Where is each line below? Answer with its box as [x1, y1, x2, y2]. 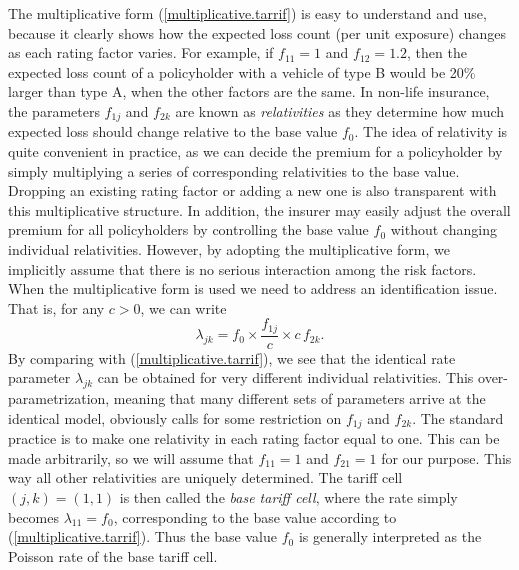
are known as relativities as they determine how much [175, 100, 505, 121]
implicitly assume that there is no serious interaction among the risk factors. [8, 258, 477, 279]
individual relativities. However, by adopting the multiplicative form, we [8, 238, 451, 259]
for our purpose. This [381, 447, 512, 468]
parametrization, [8, 388, 110, 409]
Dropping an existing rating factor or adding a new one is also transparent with [8, 180, 497, 201]
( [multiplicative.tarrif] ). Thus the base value [8, 526, 277, 547]
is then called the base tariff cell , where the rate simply [119, 487, 458, 508]
